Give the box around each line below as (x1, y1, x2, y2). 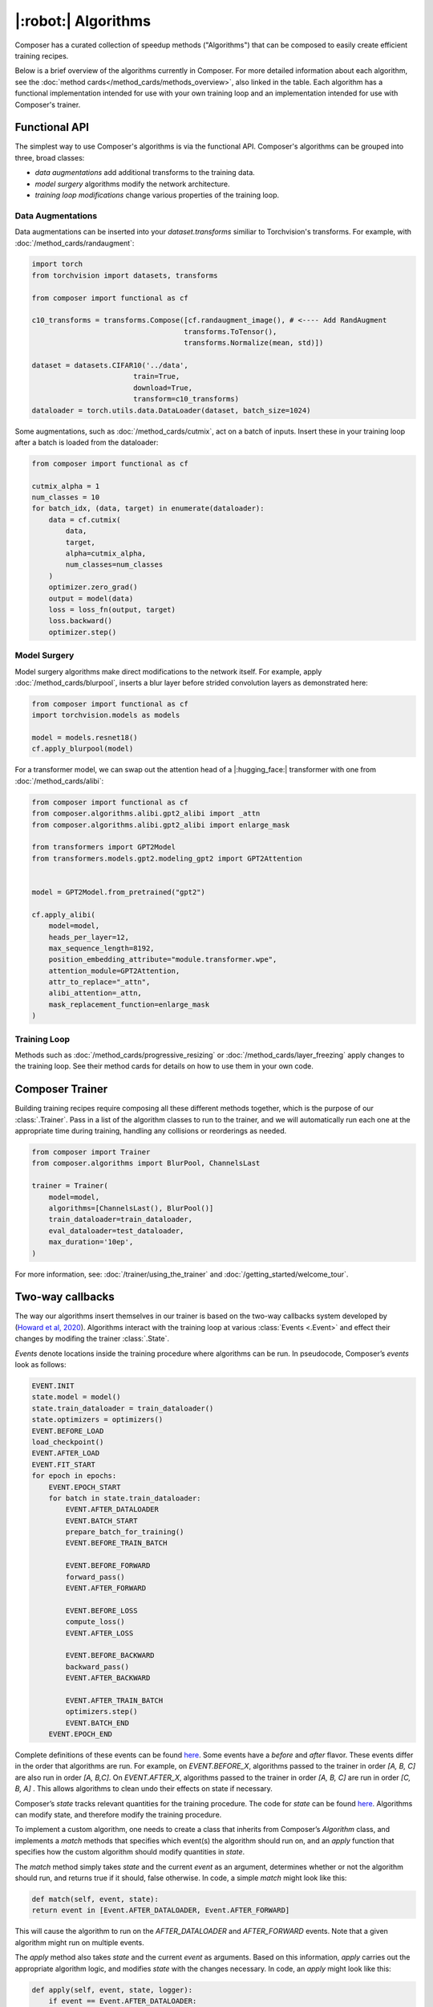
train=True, (132, 372, 180, 381)
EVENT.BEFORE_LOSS (65, 1606, 138, 1615)
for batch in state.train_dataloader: (48, 1493, 201, 1503)
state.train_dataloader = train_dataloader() (31, 1403, 214, 1413)
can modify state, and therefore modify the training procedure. (14, 1810, 222, 1820)
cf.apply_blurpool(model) (31, 744, 134, 754)
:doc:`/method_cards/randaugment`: (14, 238, 135, 248)
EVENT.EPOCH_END (48, 1730, 112, 1739)
